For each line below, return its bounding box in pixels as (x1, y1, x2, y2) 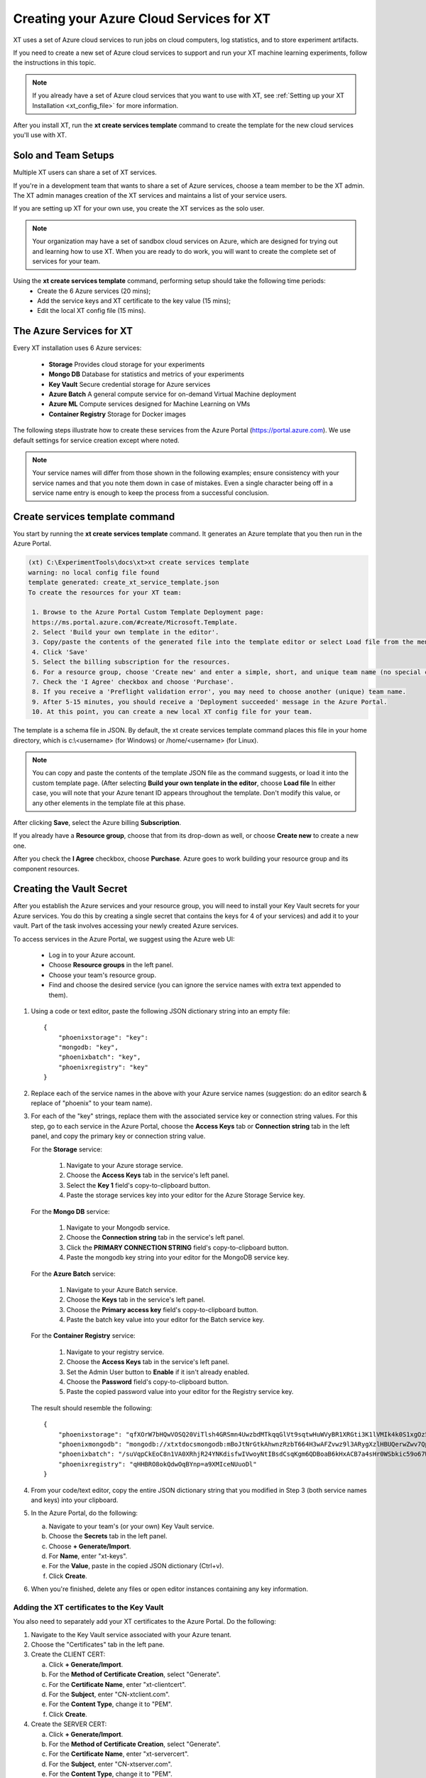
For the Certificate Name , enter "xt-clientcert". (48, 1680, 187, 1688)
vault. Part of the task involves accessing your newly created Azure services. (13, 922, 239, 930)
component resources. (13, 864, 80, 873)
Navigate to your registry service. (66, 1348, 165, 1356)
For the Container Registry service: (31, 1331, 136, 1340)
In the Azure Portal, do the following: (31, 1508, 138, 1518)
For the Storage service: (31, 1145, 103, 1154)
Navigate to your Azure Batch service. (66, 1285, 177, 1294)
